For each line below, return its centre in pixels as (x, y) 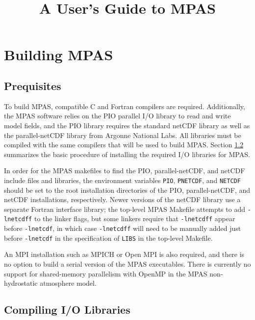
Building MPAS (59, 55)
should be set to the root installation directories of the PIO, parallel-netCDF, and (127, 190)
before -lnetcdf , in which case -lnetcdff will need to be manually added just (123, 228)
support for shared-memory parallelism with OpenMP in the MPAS (106, 273)
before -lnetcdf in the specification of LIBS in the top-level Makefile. (108, 238)
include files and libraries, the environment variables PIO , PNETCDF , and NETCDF (122, 180)
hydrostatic (21, 283)
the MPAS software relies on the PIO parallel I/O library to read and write (117, 116)
